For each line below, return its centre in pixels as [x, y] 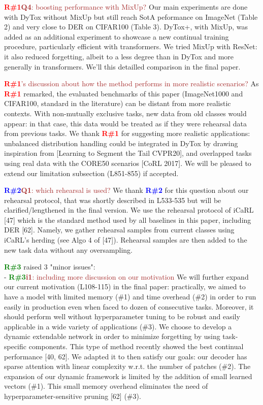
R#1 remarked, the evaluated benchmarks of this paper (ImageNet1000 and [124, 93]
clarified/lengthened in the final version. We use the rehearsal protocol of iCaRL [129, 210]
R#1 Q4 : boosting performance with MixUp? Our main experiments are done [126, 7]
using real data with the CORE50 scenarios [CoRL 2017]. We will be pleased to [128, 163]
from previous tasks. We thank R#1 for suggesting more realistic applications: [127, 133]
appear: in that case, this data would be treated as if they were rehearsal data [126, 123]
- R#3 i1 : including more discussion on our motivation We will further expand [126, 276]
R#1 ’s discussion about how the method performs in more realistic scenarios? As [131, 83]
